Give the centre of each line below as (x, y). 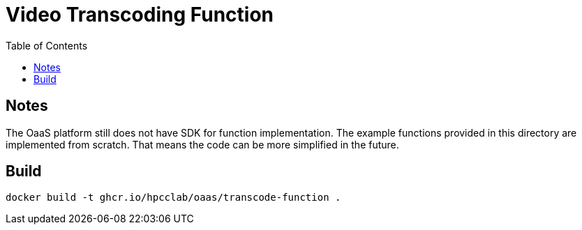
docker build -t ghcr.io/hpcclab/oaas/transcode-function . (173, 198)
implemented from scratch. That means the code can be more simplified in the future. (202, 144)
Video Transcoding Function (140, 15)
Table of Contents (47, 45)
